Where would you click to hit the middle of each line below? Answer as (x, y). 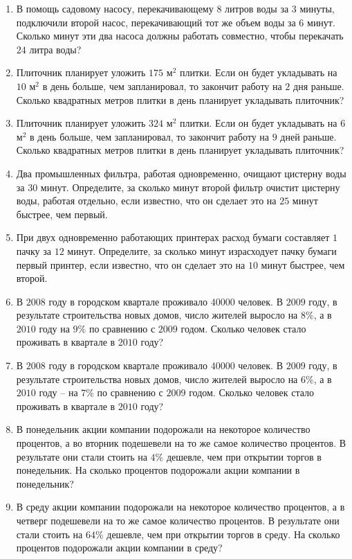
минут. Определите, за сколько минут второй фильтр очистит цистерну (190, 187)
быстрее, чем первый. (62, 214)
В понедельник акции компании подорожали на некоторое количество (163, 429)
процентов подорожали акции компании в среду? (119, 548)
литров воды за (257, 8)
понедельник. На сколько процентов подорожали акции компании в (158, 470)
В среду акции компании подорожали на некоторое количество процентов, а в (180, 507)
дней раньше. (308, 136)
